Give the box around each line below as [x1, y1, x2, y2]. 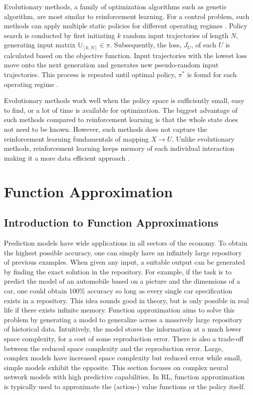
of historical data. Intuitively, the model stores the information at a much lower [4, 324, 241, 334]
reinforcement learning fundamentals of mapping [4, 133, 149, 144]
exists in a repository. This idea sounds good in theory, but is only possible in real [4, 295, 249, 305]
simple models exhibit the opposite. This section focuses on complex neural [4, 362, 229, 372]
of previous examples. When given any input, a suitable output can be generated [4, 257, 245, 267]
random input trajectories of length [123, 30, 229, 40]
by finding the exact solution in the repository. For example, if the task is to [4, 266, 232, 276]
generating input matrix [4, 40, 76, 50]
